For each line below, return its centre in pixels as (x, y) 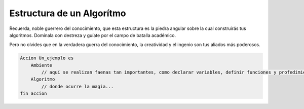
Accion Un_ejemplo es (47, 58)
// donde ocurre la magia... (78, 86)
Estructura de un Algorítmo (68, 13)
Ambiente (42, 65)
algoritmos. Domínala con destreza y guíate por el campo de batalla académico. (93, 35)
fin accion (33, 94)
